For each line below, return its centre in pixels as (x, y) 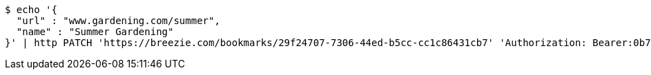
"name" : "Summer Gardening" (95, 32)
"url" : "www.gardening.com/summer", (118, 21)
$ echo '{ (31, 10)
